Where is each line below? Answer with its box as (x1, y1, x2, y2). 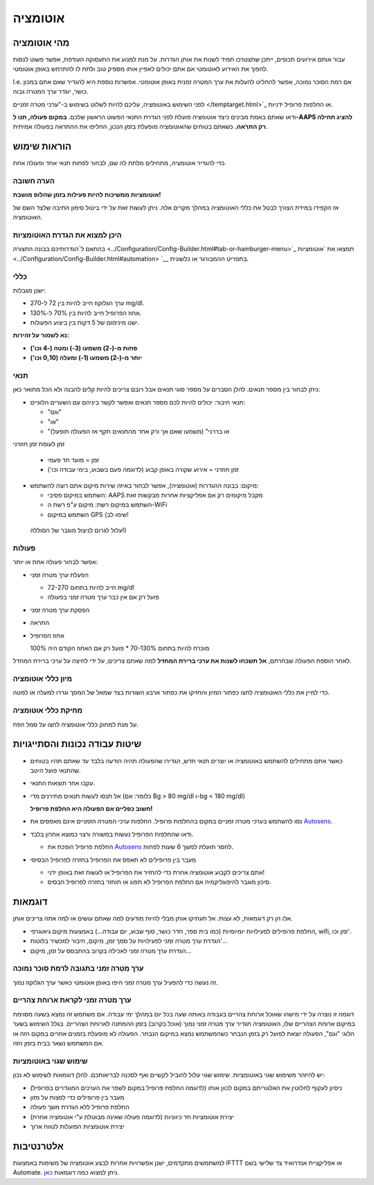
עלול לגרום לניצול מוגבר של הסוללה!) (30, 526, 127, 534)
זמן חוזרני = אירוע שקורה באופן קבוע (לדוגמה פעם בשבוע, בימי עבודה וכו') (47, 466, 239, 474)
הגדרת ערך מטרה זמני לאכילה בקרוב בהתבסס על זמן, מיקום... (30, 946, 192, 955)
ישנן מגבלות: (12, 286, 46, 294)
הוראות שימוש (12, 141, 72, 153)
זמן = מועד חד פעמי (47, 455, 100, 464)
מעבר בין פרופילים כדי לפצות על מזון (30, 1093, 125, 1101)
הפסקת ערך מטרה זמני (30, 606, 90, 614)
